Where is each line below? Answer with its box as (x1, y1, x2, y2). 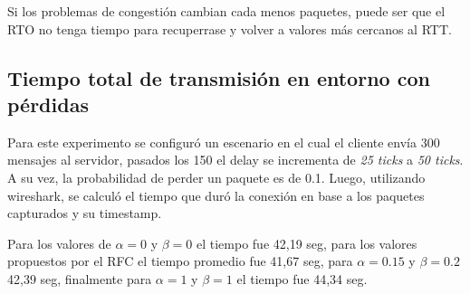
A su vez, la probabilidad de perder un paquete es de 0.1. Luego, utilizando (7, 167, 426, 186)
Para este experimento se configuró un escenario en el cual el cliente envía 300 (7, 132, 440, 151)
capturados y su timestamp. (7, 204, 162, 223)
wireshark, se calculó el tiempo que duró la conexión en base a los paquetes (7, 185, 425, 204)
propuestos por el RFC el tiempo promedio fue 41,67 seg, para (7, 251, 353, 270)
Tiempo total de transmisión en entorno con (7, 63, 430, 91)
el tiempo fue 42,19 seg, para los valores (197, 233, 417, 252)
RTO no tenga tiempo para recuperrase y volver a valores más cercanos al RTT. (7, 19, 452, 38)
